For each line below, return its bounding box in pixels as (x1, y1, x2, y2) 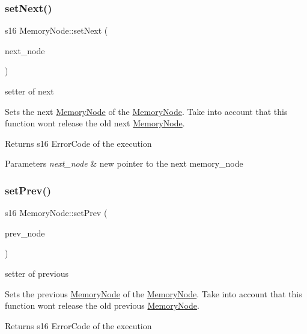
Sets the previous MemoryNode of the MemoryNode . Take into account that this (5, 287, 302, 300)
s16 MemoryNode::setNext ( (5, 24, 108, 37)
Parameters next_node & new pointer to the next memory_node (5, 157, 243, 170)
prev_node (5, 226, 45, 239)
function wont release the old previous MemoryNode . (5, 299, 199, 312)
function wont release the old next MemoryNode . (5, 117, 185, 129)
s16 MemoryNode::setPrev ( (5, 206, 108, 219)
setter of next (5, 85, 54, 97)
